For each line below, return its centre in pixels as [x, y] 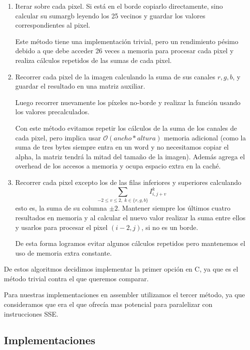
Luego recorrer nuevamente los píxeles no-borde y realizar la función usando [128, 102]
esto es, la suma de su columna [61, 208]
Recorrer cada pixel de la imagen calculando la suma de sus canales [115, 76]
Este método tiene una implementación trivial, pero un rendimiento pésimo [127, 41]
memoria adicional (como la [205, 137]
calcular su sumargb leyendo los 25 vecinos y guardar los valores [110, 15]
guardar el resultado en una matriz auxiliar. [80, 86]
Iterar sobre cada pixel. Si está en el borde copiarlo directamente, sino [119, 6]
